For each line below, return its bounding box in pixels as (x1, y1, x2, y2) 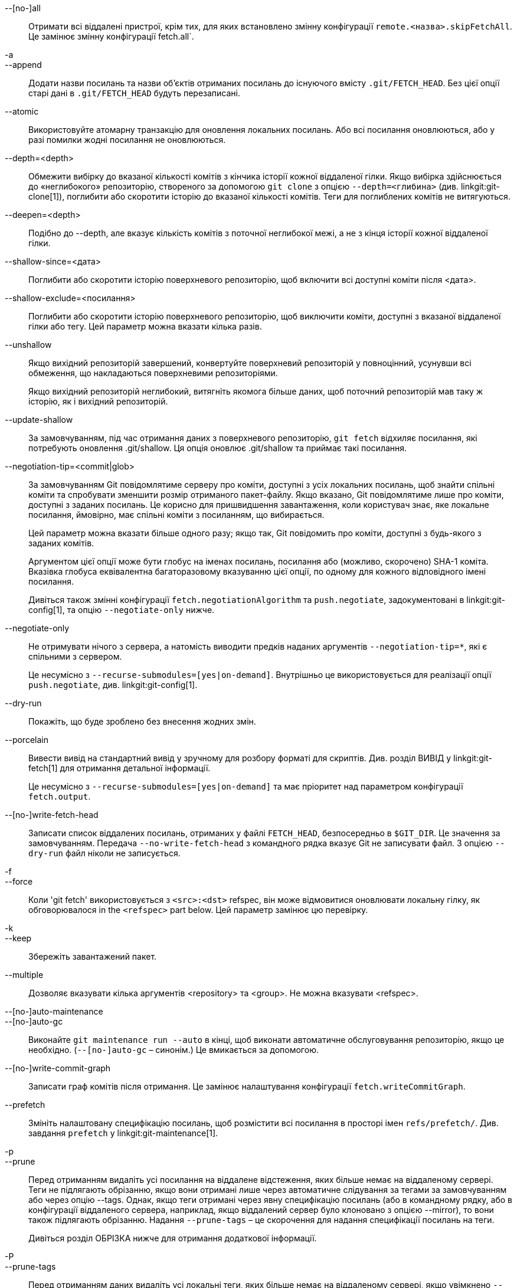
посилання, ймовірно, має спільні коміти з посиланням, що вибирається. (28, 510, 325, 520)
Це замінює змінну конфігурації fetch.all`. (28, 31, 194, 41)
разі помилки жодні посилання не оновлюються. (28, 135, 226, 145)
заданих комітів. (28, 538, 94, 548)
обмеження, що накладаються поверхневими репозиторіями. (28, 368, 278, 378)
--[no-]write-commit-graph (5, 1063, 111, 1073)
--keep (5, 933, 32, 943)
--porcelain (5, 735, 48, 745)
